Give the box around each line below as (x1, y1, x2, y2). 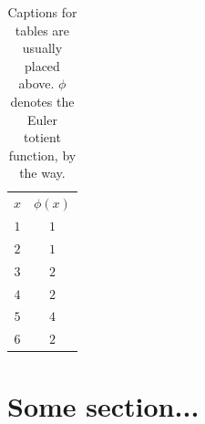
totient (24, 128, 61, 147)
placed (24, 56, 60, 75)
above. (18, 74, 55, 93)
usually (22, 38, 63, 57)
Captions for (7, 3, 77, 21)
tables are (15, 20, 70, 39)
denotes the (10, 91, 75, 110)
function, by (8, 145, 77, 164)
